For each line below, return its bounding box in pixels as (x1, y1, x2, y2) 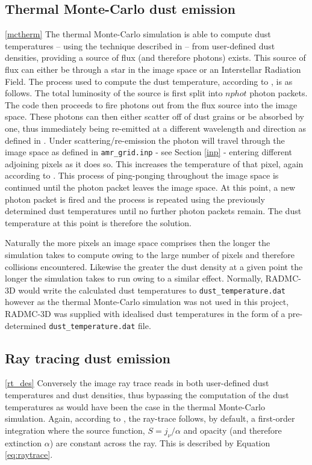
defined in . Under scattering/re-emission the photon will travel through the (5, 134, 285, 146)
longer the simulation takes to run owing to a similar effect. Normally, (5, 272, 263, 285)
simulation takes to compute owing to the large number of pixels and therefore (5, 248, 295, 260)
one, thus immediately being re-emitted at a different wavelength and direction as (5, 122, 306, 134)
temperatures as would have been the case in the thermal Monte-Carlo (5, 400, 266, 413)
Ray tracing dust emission (5, 348, 170, 367)
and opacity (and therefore (183, 423, 282, 436)
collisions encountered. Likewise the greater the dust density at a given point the (5, 260, 303, 273)
